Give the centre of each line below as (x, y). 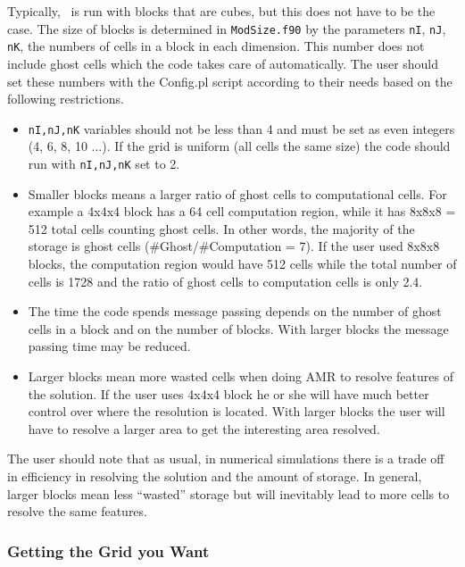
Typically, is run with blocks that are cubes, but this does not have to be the (221, 11)
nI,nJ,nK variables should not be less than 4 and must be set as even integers (241, 128)
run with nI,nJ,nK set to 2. (104, 163)
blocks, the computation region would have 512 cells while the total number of (242, 263)
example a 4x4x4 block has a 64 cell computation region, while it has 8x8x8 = (242, 211)
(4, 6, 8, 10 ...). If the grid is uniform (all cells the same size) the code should (239, 146)
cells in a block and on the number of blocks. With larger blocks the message (238, 328)
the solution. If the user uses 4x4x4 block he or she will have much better (228, 393)
